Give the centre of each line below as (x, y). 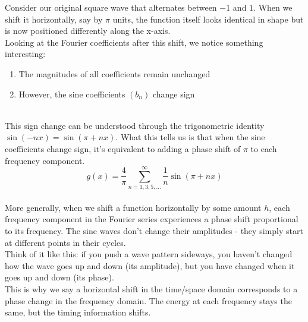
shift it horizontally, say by (54, 19)
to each (264, 148)
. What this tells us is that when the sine (190, 137)
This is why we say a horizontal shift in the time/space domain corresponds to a (151, 289)
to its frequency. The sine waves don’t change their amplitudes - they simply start (154, 231)
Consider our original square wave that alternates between (111, 7)
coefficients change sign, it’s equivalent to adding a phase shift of (123, 148)
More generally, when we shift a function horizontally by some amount (133, 207)
